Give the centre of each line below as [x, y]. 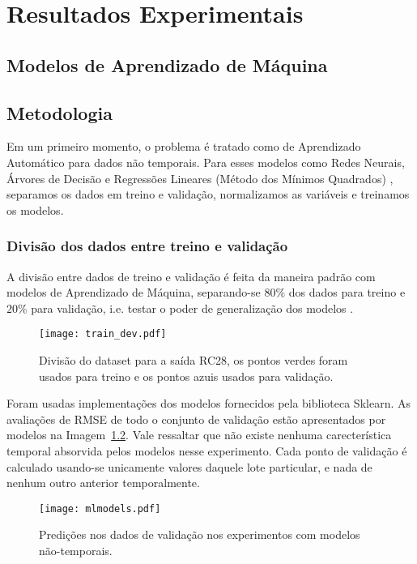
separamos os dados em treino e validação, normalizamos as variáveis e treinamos [208, 194]
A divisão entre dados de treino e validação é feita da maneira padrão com [191, 276]
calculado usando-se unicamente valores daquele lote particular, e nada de [189, 466]
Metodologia [60, 112]
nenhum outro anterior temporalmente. [103, 483]
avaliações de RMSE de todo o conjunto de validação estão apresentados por [196, 419]
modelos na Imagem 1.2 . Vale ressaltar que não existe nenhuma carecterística [199, 435]
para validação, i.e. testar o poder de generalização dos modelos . [192, 308]
